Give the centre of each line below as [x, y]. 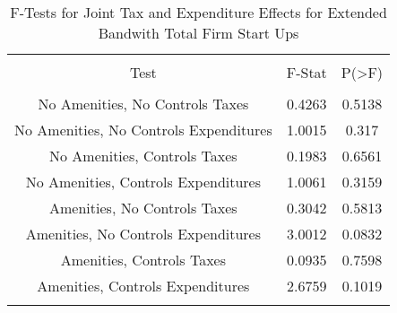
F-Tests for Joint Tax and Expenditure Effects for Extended [198, 12]
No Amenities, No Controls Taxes [143, 104]
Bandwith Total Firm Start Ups [198, 33]
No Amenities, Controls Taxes [143, 156]
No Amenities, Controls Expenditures [143, 182]
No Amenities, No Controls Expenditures [143, 130]
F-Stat [306, 72]
